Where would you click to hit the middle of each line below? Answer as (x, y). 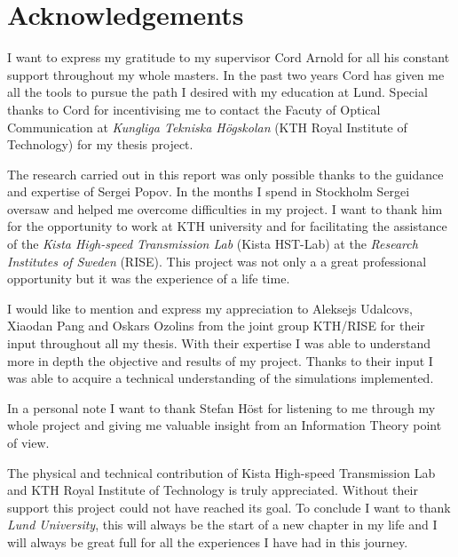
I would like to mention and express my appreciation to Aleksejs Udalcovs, (210, 308)
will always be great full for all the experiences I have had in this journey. (208, 541)
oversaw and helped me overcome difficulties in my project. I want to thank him (225, 208)
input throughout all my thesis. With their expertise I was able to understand (219, 343)
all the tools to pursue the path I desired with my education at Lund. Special (217, 92)
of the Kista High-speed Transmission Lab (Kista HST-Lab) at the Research (213, 244)
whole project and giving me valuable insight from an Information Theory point (225, 425)
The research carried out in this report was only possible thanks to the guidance (225, 174)
